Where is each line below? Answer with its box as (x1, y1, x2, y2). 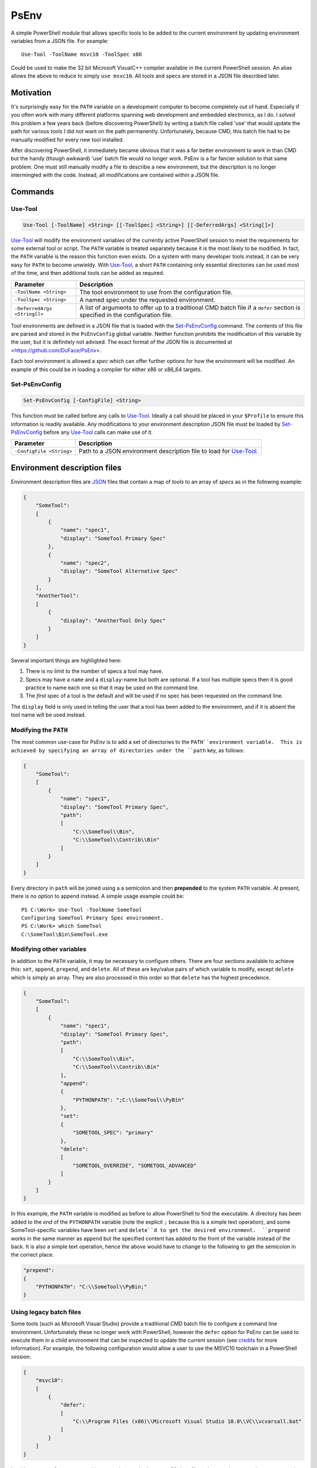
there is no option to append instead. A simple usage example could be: (11, 893, 184, 900)
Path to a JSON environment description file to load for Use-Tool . (78, 447, 258, 455)
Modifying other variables (11, 945, 87, 954)
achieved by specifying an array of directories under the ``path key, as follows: (11, 746, 245, 754)
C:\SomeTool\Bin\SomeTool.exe (21, 931, 109, 938)
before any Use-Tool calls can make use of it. (43, 429, 153, 436)
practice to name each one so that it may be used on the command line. (25, 684, 200, 691)
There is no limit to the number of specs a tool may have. (25, 668, 164, 675)
